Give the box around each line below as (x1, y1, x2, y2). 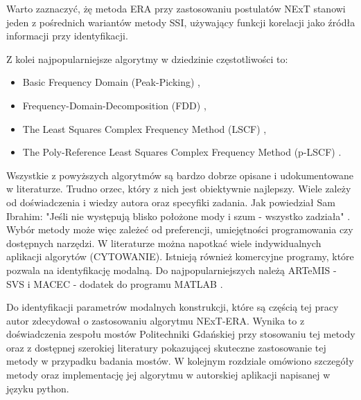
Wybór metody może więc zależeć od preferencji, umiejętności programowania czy (6, 222, 353, 237)
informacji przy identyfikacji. (6, 28, 128, 43)
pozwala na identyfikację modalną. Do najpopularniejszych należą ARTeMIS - (6, 262, 337, 277)
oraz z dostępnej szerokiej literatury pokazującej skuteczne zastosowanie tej (6, 340, 326, 354)
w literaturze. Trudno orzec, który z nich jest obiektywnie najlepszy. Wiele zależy (6, 181, 351, 196)
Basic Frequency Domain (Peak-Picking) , (22, 75, 201, 89)
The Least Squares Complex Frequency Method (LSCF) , (22, 121, 267, 136)
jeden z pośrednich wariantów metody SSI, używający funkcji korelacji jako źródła (6, 15, 355, 29)
